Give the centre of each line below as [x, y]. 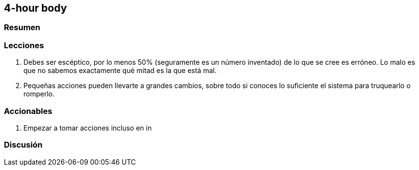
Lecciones [24, 45]
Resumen [22, 28]
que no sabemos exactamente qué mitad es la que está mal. [120, 71]
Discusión [23, 145]
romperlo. [39, 94]
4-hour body [35, 8]
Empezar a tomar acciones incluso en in [88, 128]
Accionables [28, 111]
